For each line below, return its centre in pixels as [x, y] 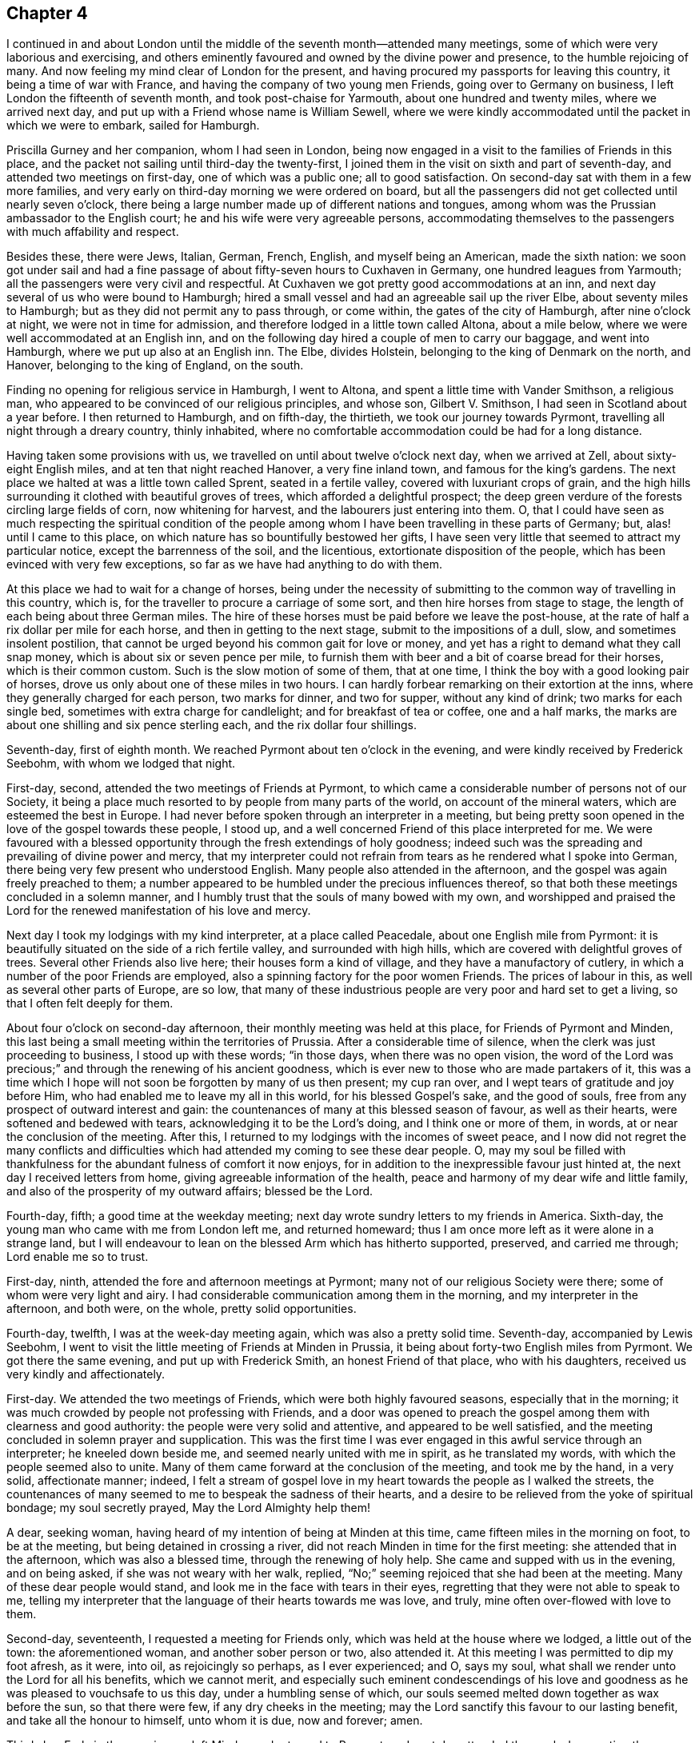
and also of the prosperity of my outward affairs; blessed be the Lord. [190, 1191]
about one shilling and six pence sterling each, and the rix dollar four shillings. [212, 725]
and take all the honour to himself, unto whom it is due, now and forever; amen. [215, 1721]
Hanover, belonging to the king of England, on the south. [155, 365]
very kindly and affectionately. [86, 1374]
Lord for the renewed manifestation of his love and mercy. [159, 911]
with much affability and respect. [93, 232]
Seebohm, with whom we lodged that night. [121, 764]
